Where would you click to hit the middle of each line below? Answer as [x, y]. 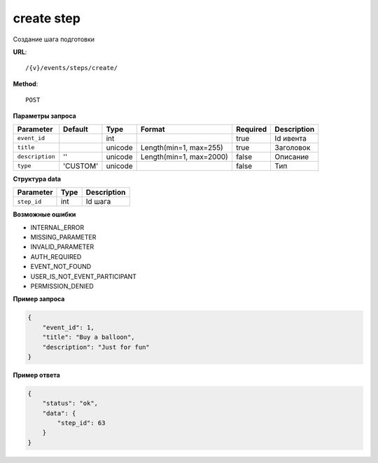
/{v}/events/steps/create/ [72, 68]
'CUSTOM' [81, 166]
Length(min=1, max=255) [182, 147]
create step [47, 18]
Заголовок [293, 147]
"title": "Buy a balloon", [89, 337]
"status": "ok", [70, 403]
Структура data [37, 179]
